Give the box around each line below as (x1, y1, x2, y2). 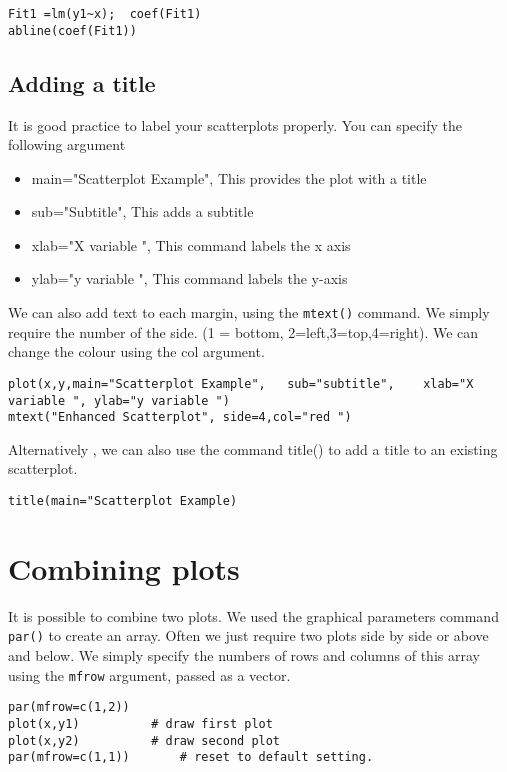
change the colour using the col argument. (8, 341, 265, 362)
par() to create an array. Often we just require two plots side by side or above (8, 625, 489, 646)
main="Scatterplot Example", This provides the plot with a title (31, 167, 427, 188)
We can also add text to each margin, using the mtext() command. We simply (8, 302, 490, 323)
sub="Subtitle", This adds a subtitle (31, 201, 254, 222)
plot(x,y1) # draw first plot (8, 717, 273, 732)
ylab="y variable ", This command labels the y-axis (31, 268, 348, 289)
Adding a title (8, 67, 156, 98)
